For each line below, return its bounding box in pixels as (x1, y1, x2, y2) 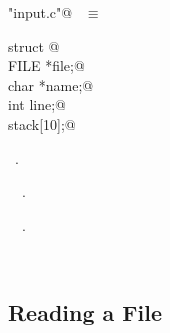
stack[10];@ (8, 113, 76, 134)
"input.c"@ (8, 2, 73, 22)
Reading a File (8, 297, 163, 328)
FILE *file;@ (8, 55, 85, 76)
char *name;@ (8, 74, 94, 95)
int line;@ (8, 94, 66, 115)
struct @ (8, 35, 60, 56)
